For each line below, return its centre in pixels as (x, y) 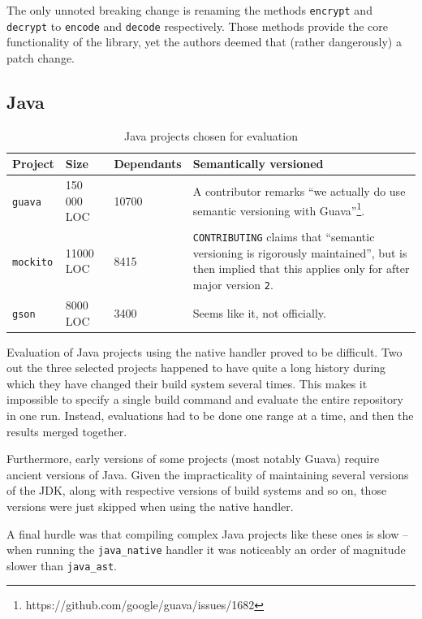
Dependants (148, 164)
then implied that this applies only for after (301, 268)
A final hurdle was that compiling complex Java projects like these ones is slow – (207, 533)
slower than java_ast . (62, 565)
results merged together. (67, 431)
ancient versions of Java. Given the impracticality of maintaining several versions (208, 474)
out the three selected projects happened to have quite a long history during (196, 368)
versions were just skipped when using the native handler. (150, 506)
